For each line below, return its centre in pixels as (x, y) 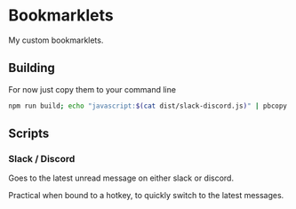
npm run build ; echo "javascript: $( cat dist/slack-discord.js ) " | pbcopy (148, 106)
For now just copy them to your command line (92, 89)
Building (32, 68)
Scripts (29, 134)
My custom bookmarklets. (56, 40)
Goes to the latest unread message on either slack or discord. (121, 178)
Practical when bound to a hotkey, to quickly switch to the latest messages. (146, 196)
